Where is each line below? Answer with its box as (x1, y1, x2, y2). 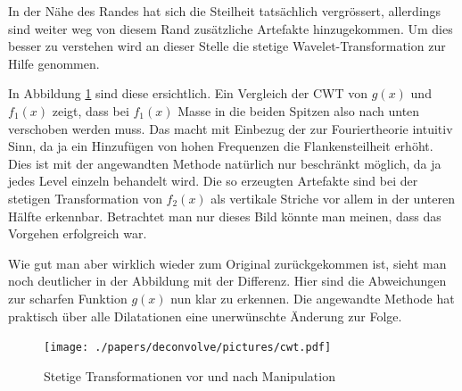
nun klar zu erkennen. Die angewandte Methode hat (170, 288, 455, 307)
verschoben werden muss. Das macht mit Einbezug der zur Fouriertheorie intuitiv (8, 119, 453, 137)
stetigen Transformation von (8, 188, 162, 207)
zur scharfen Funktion (8, 288, 128, 307)
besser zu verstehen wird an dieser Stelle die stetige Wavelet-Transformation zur (8, 37, 446, 55)
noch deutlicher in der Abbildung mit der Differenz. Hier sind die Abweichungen (8, 271, 447, 290)
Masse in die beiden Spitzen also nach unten (177, 101, 420, 120)
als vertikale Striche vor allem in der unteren (210, 188, 455, 207)
